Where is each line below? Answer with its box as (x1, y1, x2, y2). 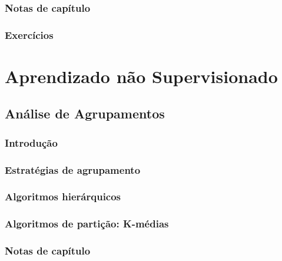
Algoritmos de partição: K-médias (5, 216, 169, 231)
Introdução (5, 135, 58, 150)
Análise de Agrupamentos (5, 104, 165, 123)
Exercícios (5, 27, 54, 42)
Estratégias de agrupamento (5, 162, 141, 177)
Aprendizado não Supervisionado (5, 64, 278, 88)
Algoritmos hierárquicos (5, 189, 121, 204)
